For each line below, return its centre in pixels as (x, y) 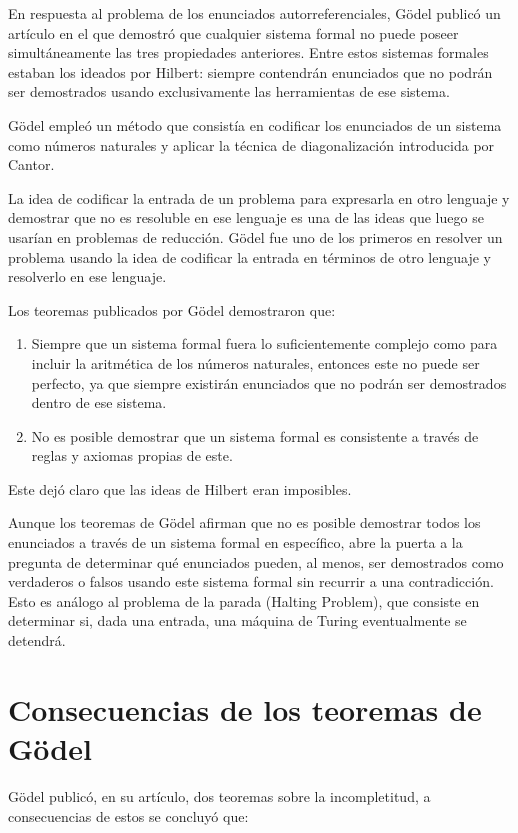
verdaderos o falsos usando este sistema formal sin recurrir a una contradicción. (251, 581)
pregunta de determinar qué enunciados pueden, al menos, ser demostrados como (256, 561)
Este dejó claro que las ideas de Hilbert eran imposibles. (180, 488)
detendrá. (37, 640)
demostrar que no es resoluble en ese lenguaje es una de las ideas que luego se (246, 217)
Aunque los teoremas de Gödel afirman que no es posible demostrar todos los (244, 522)
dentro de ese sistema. (99, 402)
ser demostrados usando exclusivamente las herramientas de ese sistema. (229, 91)
